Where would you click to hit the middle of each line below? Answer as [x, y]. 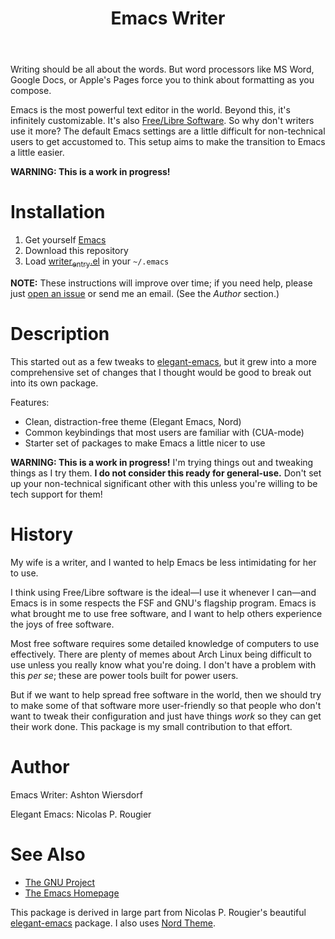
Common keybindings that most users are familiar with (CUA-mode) [164, 432]
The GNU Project [60, 882]
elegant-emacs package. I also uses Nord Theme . [113, 923]
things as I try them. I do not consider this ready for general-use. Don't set [166, 473]
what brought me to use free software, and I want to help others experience [166, 613]
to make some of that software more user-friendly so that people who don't [166, 705]
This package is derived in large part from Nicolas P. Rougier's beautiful [158, 912]
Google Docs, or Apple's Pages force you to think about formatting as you [162, 80]
